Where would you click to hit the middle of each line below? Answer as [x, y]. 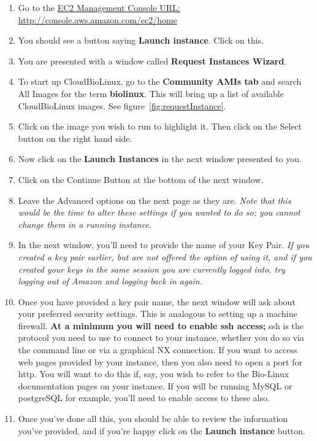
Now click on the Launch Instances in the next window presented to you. [160, 159]
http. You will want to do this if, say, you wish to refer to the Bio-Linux [154, 374]
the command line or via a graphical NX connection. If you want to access [158, 350]
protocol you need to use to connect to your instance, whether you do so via [161, 338]
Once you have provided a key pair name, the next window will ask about [157, 301]
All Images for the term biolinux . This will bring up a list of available [151, 93]
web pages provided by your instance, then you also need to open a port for [160, 361]
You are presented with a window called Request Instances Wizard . [152, 60]
